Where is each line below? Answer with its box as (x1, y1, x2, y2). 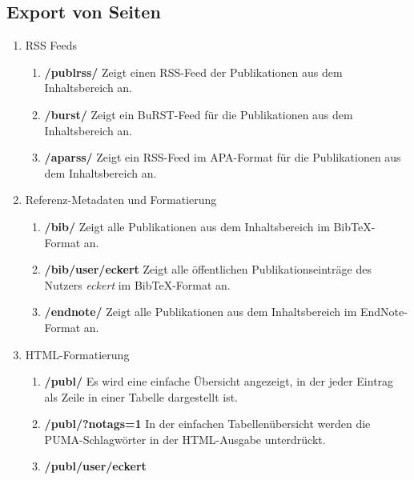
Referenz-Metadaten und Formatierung (25, 191, 217, 208)
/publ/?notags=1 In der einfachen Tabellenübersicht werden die (44, 415, 371, 432)
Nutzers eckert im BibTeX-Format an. (44, 276, 231, 293)
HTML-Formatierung (25, 346, 130, 362)
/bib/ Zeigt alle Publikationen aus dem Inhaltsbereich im (44, 218, 330, 234)
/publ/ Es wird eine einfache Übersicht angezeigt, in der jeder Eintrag (44, 373, 394, 390)
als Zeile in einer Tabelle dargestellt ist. (44, 388, 238, 405)
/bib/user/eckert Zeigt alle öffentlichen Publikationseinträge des (44, 261, 372, 278)
